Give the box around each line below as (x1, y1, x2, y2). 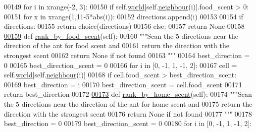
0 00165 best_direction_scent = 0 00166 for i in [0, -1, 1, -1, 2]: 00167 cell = (4, 60, 237, 70)
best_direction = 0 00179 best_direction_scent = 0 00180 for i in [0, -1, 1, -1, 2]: (4, 118, 252, 129)
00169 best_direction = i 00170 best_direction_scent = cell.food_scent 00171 (4, 79, 242, 89)
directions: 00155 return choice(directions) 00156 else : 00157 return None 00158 (4, 21, 245, 31)
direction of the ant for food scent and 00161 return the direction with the (4, 40, 229, 51)
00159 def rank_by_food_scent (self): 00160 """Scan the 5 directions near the (4, 30, 239, 41)
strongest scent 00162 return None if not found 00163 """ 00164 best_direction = (4, 50, 250, 60)
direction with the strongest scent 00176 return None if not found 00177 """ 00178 (4, 108, 252, 119)
